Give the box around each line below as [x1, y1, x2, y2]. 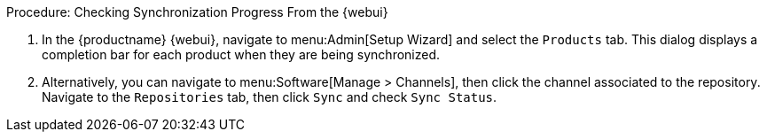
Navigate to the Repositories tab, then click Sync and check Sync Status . [42, 89, 497, 104]
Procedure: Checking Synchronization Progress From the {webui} [6, 4, 388, 19]
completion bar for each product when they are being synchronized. [42, 47, 441, 62]
